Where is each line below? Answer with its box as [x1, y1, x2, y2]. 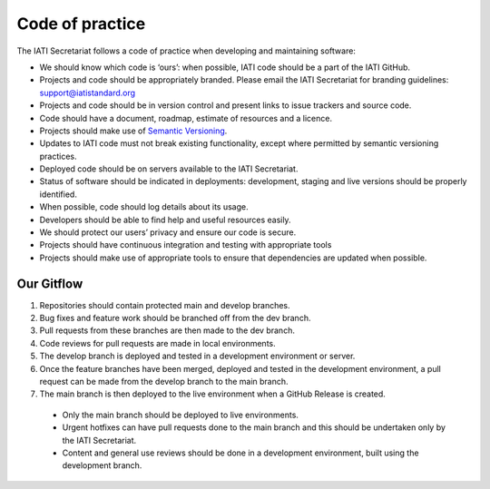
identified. [39, 189, 77, 200]
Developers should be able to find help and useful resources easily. [39, 214, 291, 225]
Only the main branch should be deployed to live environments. [62, 409, 299, 420]
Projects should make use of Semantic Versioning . [39, 125, 228, 136]
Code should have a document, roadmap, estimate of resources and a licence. [39, 112, 333, 123]
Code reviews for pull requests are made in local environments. [39, 337, 276, 348]
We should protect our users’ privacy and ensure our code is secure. [39, 227, 297, 238]
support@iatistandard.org [39, 87, 136, 98]
